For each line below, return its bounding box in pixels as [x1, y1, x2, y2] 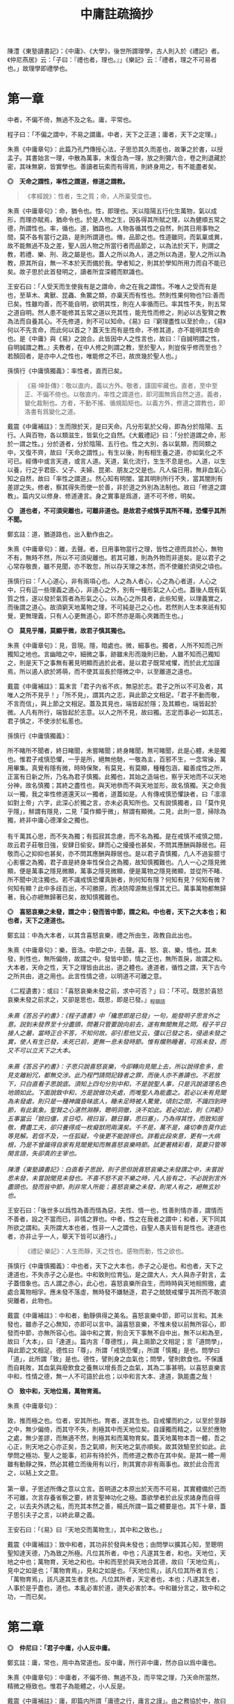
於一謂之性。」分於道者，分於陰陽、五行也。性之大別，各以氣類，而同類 [7, 439, 211, 448]
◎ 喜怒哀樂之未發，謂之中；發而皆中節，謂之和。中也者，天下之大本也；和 [7, 908, 226, 916]
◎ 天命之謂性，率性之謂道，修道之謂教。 [7, 177, 129, 186]
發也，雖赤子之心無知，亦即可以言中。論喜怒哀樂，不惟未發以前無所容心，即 [7, 1320, 226, 1328]
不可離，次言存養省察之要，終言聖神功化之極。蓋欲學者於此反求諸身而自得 [7, 1493, 220, 1502]
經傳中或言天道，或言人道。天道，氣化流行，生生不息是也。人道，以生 [25, 457, 226, 466]
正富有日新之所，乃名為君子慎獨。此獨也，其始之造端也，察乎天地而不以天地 [7, 772, 226, 781]
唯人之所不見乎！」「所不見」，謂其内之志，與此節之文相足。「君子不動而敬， [7, 691, 224, 699]
